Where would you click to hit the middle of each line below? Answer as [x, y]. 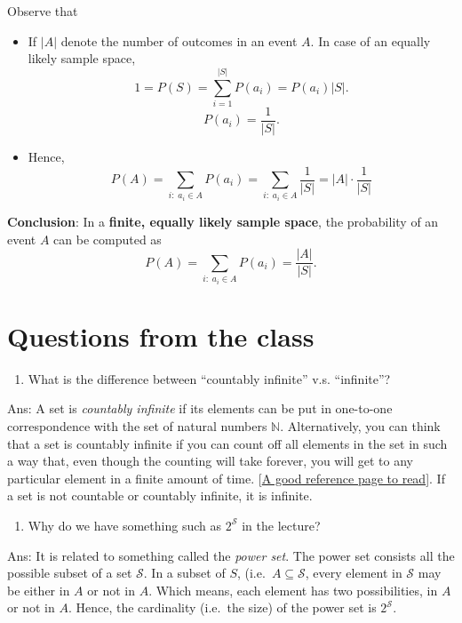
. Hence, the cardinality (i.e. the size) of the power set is [222, 607]
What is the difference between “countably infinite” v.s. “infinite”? [209, 378]
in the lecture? [281, 525]
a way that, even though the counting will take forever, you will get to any [211, 461]
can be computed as [108, 239]
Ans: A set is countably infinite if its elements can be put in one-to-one [200, 408]
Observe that [43, 11]
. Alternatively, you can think [360, 425]
